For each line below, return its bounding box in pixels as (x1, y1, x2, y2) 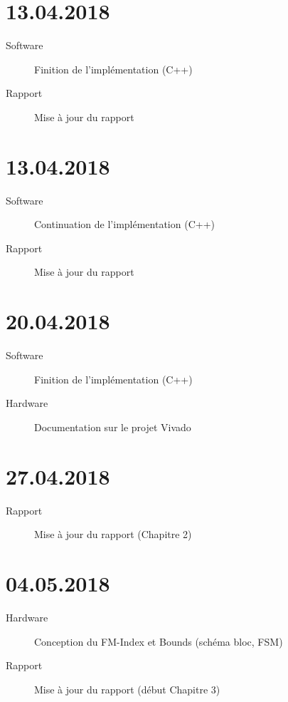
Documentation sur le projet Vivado (34, 419, 191, 434)
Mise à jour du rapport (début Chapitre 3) (34, 681, 220, 696)
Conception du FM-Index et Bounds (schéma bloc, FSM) (34, 634, 283, 649)
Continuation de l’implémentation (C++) (34, 217, 215, 232)
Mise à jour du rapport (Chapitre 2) (34, 527, 192, 542)
